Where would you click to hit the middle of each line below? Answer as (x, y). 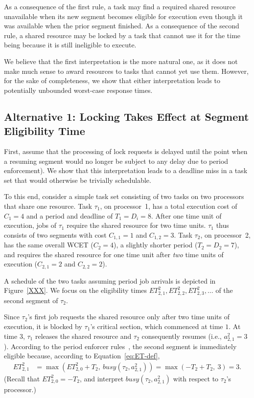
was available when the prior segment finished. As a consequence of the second (122, 26)
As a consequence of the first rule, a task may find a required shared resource (120, 6)
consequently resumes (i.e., (182, 336)
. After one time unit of (186, 215)
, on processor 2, (225, 234)
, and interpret (102, 378)
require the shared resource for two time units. (136, 225)
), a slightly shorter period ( (156, 245)
